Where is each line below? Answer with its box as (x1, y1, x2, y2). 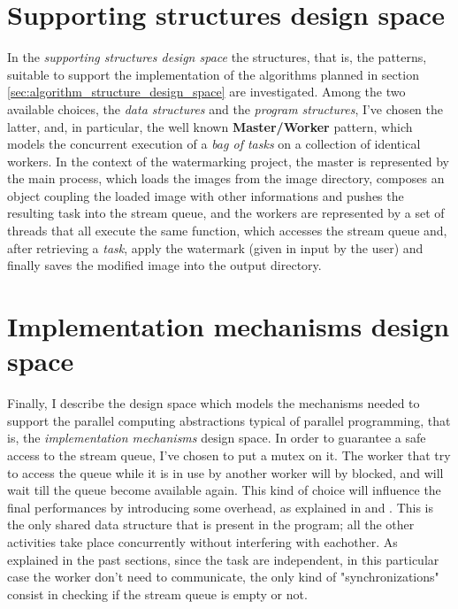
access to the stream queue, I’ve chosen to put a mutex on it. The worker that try (7, 445, 451, 464)
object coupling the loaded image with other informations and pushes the (7, 186, 404, 204)
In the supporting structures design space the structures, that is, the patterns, (7, 48, 427, 66)
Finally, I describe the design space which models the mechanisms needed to (7, 394, 420, 412)
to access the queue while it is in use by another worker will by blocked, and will (7, 463, 444, 482)
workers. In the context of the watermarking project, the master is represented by (7, 151, 449, 170)
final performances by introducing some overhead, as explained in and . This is (7, 497, 434, 516)
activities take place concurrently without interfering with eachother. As (7, 532, 398, 551)
